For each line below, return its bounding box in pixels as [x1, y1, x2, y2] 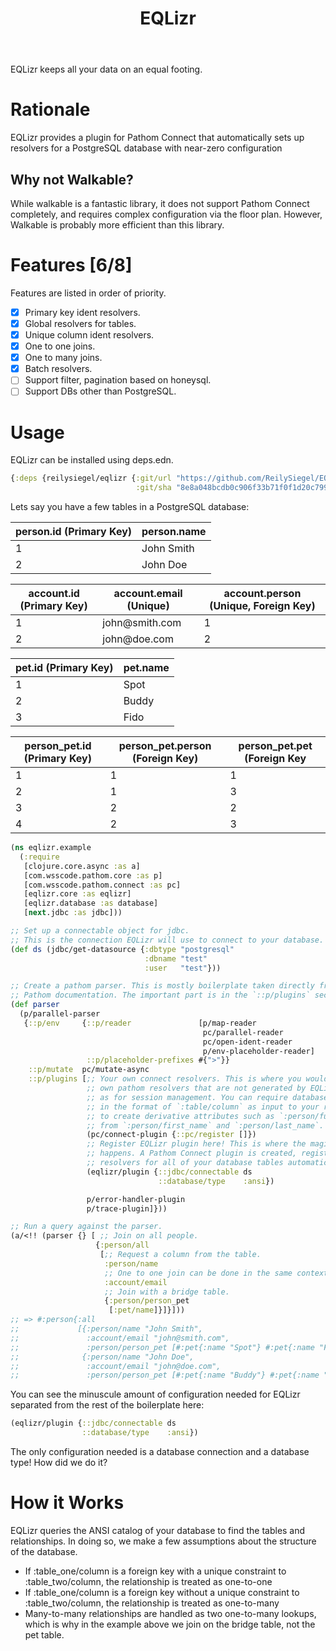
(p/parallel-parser [19, 1009, 101, 1019]
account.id [28, 587, 80, 601]
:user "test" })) [144, 963, 222, 973]
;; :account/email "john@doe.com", [10, 1361, 222, 1371]
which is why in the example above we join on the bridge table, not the [24, 1618, 316, 1630]
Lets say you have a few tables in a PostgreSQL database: [10, 501, 250, 513]
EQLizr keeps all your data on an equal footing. [10, 63, 203, 76]
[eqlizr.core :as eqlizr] [23, 889, 132, 899]
